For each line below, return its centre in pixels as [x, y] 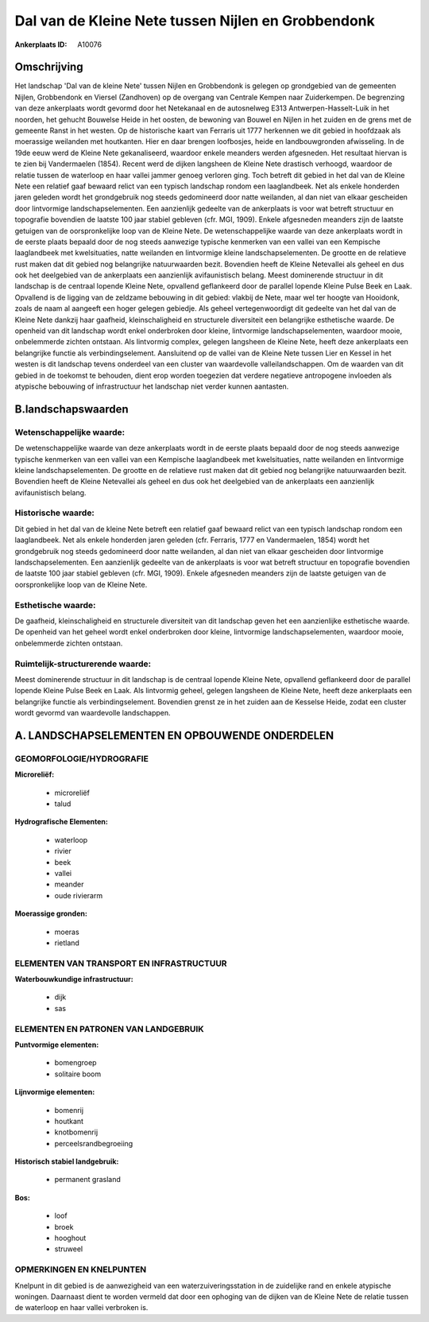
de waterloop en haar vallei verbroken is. [81, 1308]
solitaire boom [78, 1074]
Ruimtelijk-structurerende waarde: [83, 664]
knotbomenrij [76, 1132]
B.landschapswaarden [71, 409]
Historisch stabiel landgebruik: [67, 1161]
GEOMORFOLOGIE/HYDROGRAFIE [81, 758]
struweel [69, 1249]
